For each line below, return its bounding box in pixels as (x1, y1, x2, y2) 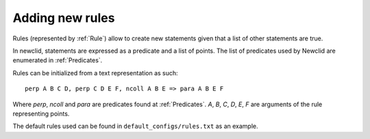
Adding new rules (12, 10, 115, 25)
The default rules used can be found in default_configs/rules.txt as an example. (12, 122, 258, 130)
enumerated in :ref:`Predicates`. (12, 56, 103, 64)
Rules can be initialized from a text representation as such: (12, 68, 178, 77)
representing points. (12, 110, 70, 118)
